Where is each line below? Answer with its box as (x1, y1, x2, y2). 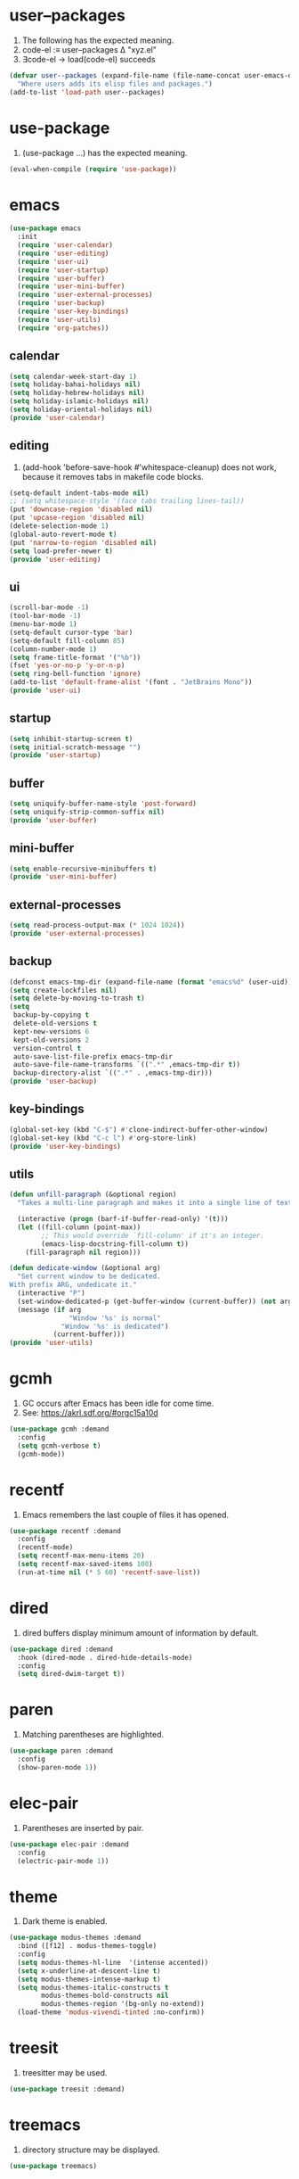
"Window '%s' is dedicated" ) (61, 1322, 169, 1331)
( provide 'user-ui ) (9, 686, 82, 695)
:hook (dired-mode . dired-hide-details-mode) (17, 1653, 193, 1662)
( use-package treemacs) (9, 2161, 98, 2170)
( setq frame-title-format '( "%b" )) (9, 653, 141, 662)
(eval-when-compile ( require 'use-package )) (9, 164, 177, 174)
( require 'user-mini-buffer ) (17, 282, 125, 291)
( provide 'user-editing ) (9, 555, 101, 564)
